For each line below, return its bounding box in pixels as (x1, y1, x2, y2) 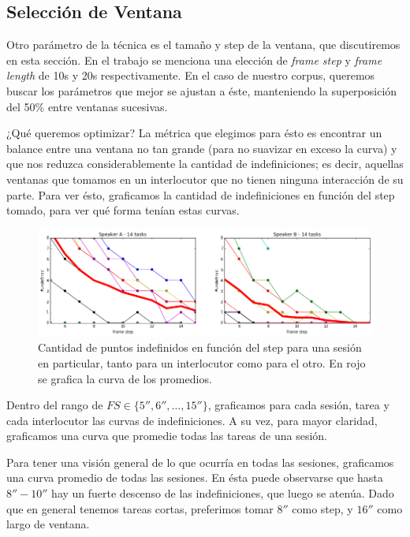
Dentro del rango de (6, 397, 103, 413)
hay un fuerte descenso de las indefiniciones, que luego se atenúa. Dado (51, 485, 394, 502)
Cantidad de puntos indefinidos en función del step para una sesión (38, 339, 362, 356)
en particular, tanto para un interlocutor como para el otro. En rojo (38, 354, 366, 371)
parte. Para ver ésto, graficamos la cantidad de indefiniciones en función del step (6, 186, 395, 203)
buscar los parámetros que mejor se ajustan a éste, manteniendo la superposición (6, 82, 397, 99)
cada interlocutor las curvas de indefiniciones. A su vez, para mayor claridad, (6, 412, 378, 428)
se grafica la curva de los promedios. (38, 370, 212, 386)
